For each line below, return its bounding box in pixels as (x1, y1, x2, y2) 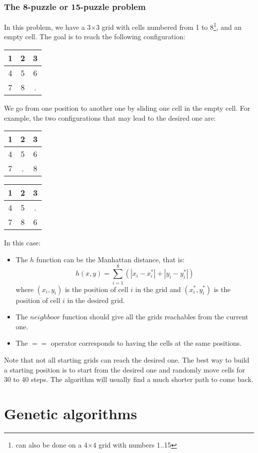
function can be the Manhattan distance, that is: (36, 254, 185, 264)
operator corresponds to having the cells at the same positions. (51, 338, 242, 348)
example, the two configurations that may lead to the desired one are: (4, 112, 216, 123)
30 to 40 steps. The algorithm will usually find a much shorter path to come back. (4, 374, 254, 384)
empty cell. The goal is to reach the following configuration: (4, 31, 186, 42)
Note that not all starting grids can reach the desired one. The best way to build (4, 354, 250, 365)
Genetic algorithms (4, 403, 137, 423)
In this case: (4, 237, 41, 248)
